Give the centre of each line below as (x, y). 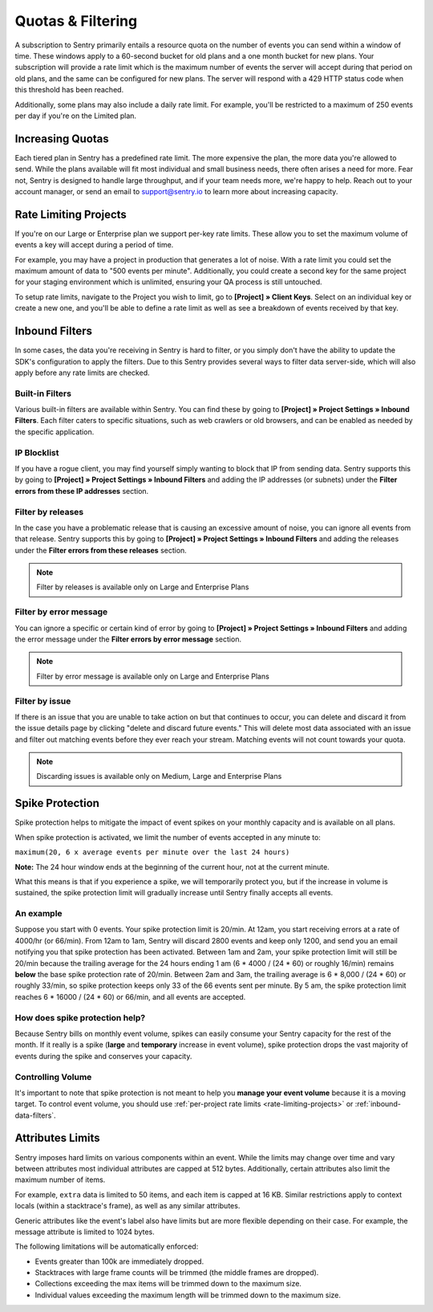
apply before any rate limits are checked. (82, 373)
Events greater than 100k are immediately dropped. (119, 1261)
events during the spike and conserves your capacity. (103, 1056)
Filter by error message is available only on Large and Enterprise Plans (153, 676)
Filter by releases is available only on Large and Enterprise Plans (143, 587)
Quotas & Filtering (76, 21)
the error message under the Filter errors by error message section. (128, 639)
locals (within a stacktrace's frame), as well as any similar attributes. (127, 1206)
